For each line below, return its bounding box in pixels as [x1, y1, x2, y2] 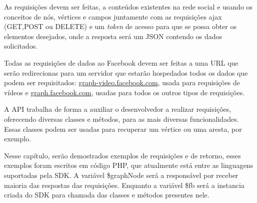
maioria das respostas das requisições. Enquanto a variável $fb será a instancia [4, 179, 244, 190]
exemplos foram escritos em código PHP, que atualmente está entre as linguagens [4, 160, 253, 170]
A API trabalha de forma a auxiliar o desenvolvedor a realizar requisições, [4, 104, 231, 114]
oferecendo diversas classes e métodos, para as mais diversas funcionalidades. [4, 113, 239, 124]
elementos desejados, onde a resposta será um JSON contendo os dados [4, 31, 222, 41]
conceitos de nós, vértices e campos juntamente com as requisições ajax [4, 11, 222, 22]
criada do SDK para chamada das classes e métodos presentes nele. [4, 189, 209, 200]
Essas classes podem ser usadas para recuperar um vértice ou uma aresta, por [4, 123, 242, 134]
